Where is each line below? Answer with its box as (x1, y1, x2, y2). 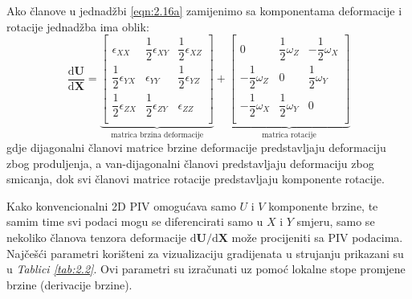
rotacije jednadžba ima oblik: (6, 18, 149, 35)
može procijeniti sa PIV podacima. (231, 228, 403, 245)
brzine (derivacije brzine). (6, 276, 133, 293)
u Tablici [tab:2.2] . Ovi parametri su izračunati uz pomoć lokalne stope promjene (6, 260, 406, 277)
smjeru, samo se (296, 213, 375, 230)
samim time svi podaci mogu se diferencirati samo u (6, 213, 263, 230)
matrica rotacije (262, 131, 316, 140)
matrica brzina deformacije (111, 131, 204, 140)
